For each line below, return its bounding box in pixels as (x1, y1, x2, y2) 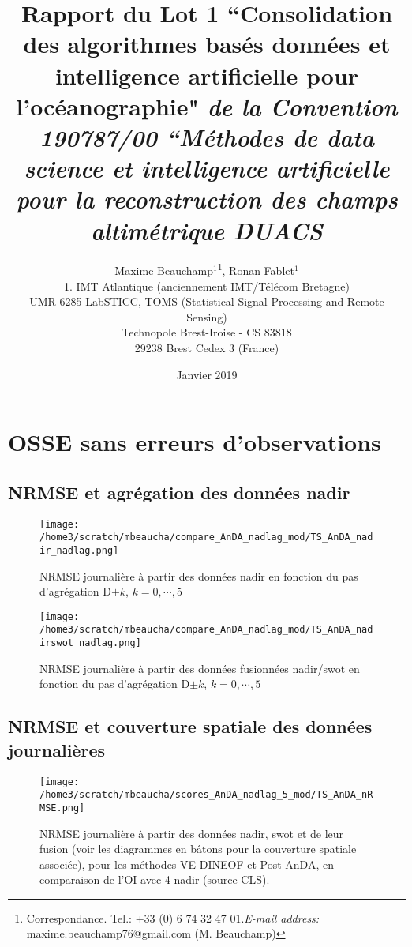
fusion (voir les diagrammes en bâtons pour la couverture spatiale (39, 840, 357, 857)
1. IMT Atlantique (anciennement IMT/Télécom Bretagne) (64, 277, 350, 294)
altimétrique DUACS (91, 213, 323, 246)
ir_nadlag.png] (39, 544, 119, 556)
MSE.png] (39, 802, 85, 814)
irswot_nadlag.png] (39, 637, 141, 649)
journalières (8, 737, 105, 761)
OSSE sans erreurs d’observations (8, 426, 381, 458)
